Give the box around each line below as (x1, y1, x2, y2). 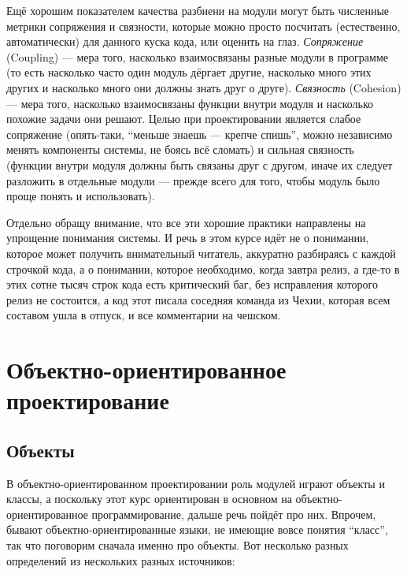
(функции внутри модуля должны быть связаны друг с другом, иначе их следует (6, 156, 393, 173)
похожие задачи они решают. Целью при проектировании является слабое (6, 110, 361, 127)
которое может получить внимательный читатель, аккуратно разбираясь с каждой (6, 244, 396, 261)
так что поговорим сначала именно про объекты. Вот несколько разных (6, 537, 349, 553)
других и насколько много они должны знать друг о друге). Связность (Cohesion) (6, 79, 401, 95)
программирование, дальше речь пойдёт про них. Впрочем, (91, 505, 376, 522)
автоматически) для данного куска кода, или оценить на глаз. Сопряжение (6, 33, 364, 50)
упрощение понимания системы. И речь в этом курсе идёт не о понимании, (6, 229, 369, 246)
